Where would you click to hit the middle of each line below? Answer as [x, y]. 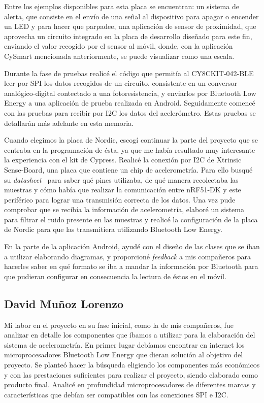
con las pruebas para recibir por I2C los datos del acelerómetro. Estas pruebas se [130, 112]
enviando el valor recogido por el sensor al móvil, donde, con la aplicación [119, 46]
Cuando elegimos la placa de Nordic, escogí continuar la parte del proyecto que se [131, 140]
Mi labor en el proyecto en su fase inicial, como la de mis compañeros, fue [119, 325]
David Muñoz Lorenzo [64, 303]
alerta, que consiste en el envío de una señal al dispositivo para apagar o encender [131, 16]
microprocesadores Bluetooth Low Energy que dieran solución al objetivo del [124, 355]
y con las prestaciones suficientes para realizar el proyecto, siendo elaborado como [131, 374]
